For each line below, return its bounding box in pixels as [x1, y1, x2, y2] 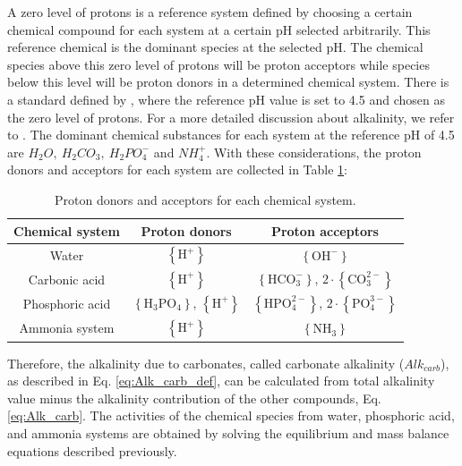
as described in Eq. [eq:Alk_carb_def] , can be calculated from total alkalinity [7, 371, 435, 390]
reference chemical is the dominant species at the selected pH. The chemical [7, 38, 423, 56]
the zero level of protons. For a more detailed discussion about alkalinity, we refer [7, 107, 455, 126]
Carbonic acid [28, 269, 106, 288]
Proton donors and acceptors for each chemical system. [55, 190, 356, 208]
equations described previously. [7, 441, 177, 460]
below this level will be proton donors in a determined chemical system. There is [7, 72, 449, 91]
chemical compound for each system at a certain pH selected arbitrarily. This [7, 20, 431, 38]
